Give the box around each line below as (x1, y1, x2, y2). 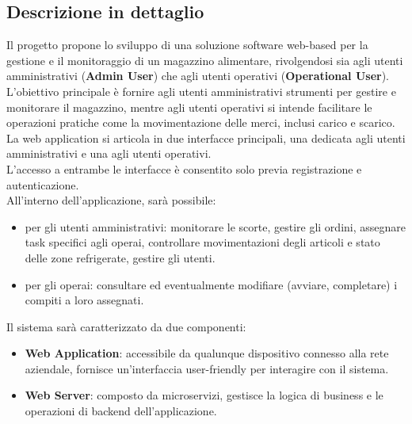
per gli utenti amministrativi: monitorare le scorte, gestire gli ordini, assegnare (25, 218, 406, 235)
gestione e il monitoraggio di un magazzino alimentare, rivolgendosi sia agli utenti (6, 52, 403, 68)
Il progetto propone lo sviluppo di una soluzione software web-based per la (6, 36, 368, 53)
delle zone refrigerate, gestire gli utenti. (25, 249, 216, 265)
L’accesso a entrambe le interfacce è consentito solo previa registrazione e (6, 160, 362, 177)
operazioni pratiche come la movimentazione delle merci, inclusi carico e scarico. (6, 114, 395, 131)
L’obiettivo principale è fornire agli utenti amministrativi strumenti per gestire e (6, 82, 396, 99)
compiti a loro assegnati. (25, 292, 144, 308)
